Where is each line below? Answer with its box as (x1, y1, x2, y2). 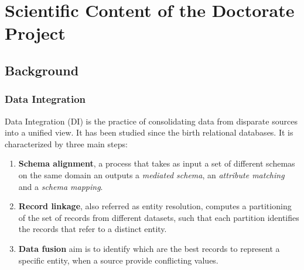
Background (5, 61, 79, 79)
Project (5, 21, 66, 45)
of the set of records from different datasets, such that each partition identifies (18, 211, 299, 223)
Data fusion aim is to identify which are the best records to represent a (18, 242, 280, 254)
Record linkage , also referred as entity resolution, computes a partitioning (18, 200, 292, 212)
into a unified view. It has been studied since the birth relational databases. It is (5, 126, 293, 139)
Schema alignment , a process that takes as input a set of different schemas (18, 157, 295, 169)
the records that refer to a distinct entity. (18, 223, 167, 235)
